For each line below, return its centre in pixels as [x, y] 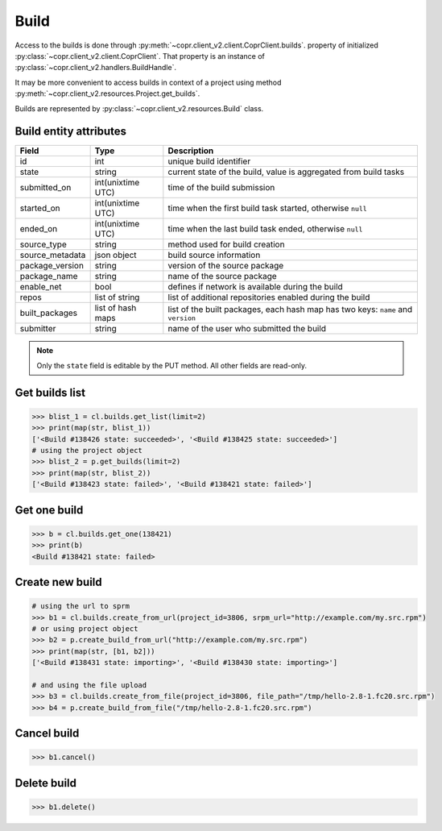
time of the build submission [221, 188]
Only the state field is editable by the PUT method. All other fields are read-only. [172, 365]
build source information [214, 256]
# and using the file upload [89, 685]
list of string [117, 297]
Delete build [45, 783]
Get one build [49, 510]
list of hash [116, 308]
